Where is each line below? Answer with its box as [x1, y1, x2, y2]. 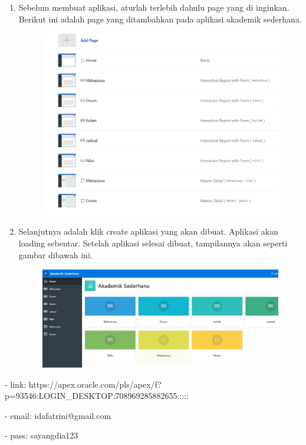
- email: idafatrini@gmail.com [5, 409, 111, 421]
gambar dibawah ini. [18, 248, 93, 261]
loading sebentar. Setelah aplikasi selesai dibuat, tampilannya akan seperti [18, 236, 288, 249]
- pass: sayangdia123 [5, 429, 78, 441]
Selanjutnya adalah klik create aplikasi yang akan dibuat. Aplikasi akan [18, 225, 278, 238]
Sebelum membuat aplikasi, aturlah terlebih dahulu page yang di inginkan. [18, 1, 289, 13]
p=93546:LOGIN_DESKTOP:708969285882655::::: [5, 389, 189, 402]
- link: [5, 378, 27, 390]
